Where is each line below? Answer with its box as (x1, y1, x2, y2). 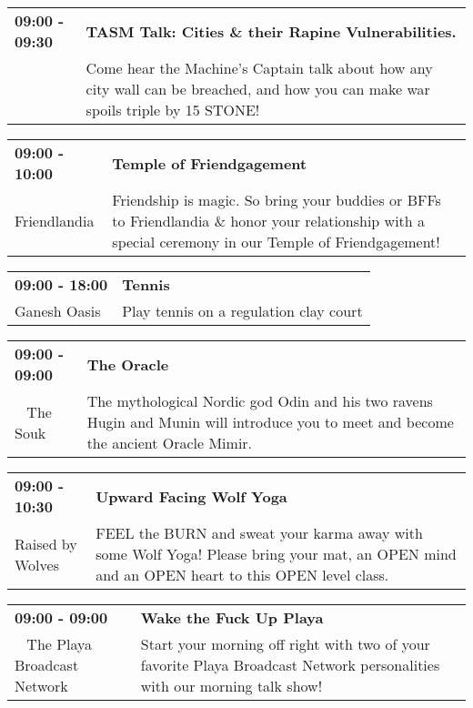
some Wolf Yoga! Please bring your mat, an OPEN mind (96, 543, 457, 564)
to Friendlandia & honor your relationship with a (112, 210, 426, 231)
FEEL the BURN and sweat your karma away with (96, 522, 423, 543)
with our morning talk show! (140, 675, 323, 696)
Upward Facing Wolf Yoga (96, 485, 287, 507)
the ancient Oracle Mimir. (86, 432, 253, 453)
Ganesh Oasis (15, 300, 101, 321)
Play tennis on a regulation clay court (122, 300, 363, 321)
